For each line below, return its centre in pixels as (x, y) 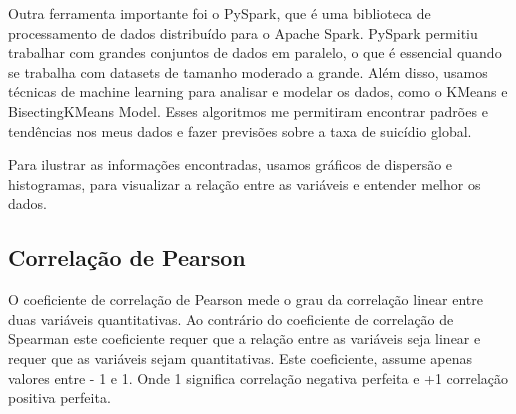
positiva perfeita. (59, 397)
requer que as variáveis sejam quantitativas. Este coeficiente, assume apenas (240, 357)
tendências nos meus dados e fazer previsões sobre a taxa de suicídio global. (240, 130)
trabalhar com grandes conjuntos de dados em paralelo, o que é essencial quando (255, 52)
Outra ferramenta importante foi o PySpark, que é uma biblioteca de (219, 13)
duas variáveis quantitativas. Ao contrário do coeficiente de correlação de (231, 318)
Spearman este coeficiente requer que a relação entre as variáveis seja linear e (244, 338)
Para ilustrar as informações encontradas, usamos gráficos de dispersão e (230, 164)
